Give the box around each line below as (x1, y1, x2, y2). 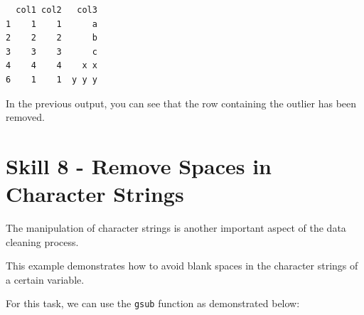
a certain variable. (6, 272, 85, 287)
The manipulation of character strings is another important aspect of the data (6, 220, 346, 235)
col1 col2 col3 (16, 5, 97, 15)
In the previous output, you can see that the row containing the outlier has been (6, 95, 357, 110)
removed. (6, 110, 45, 124)
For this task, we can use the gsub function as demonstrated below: (6, 296, 300, 311)
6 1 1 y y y (6, 74, 97, 85)
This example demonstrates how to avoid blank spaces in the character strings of (6, 258, 358, 273)
